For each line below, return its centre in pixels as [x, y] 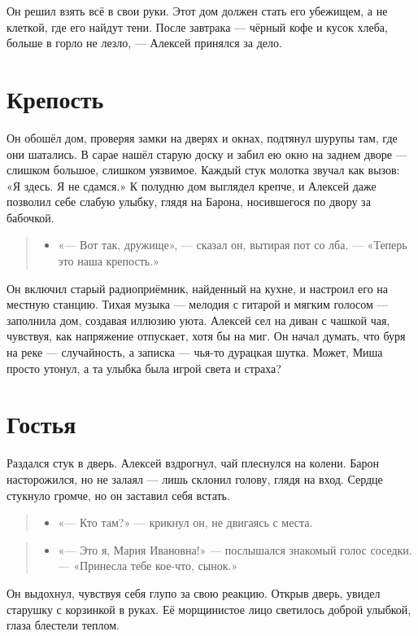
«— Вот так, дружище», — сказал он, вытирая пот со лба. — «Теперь [233, 245]
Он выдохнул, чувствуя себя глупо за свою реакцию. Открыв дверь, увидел [194, 592]
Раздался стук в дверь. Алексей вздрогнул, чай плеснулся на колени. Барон [193, 463]
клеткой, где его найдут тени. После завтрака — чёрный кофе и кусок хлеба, [197, 26]
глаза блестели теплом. [63, 625]
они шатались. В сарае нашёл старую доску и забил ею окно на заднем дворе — [207, 154]
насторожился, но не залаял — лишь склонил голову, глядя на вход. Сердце [195, 478]
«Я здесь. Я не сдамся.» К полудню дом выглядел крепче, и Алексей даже [192, 185]
